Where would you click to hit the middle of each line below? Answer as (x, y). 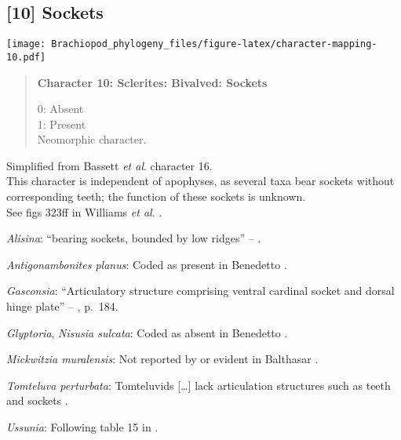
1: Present (62, 124)
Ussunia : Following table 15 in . (82, 427)
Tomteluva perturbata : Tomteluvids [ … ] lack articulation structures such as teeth (199, 385)
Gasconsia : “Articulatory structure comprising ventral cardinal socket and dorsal (200, 291)
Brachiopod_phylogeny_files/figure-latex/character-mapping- (214, 44)
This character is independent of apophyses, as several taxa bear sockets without (200, 181)
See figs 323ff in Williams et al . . (84, 211)
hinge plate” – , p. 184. (62, 306)
